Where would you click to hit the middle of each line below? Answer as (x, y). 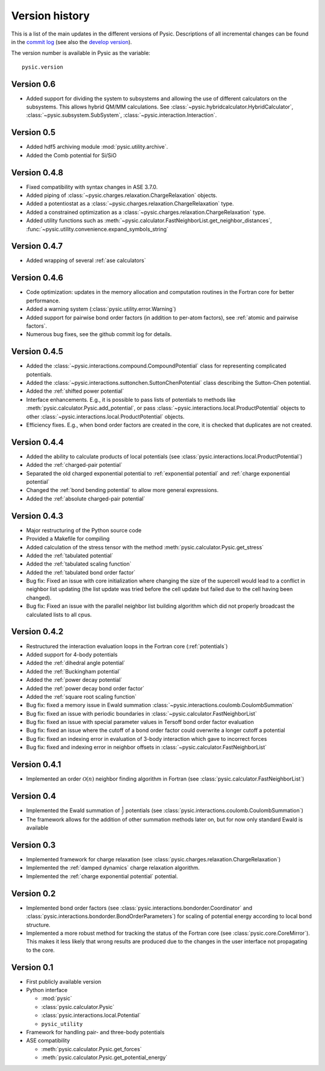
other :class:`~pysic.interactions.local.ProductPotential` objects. (105, 416)
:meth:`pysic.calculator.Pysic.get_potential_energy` (104, 1058)
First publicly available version (64, 981)
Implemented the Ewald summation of (73, 811)
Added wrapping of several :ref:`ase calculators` (86, 261)
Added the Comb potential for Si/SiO (71, 155)
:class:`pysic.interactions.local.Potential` (91, 1016)
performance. (43, 301)
